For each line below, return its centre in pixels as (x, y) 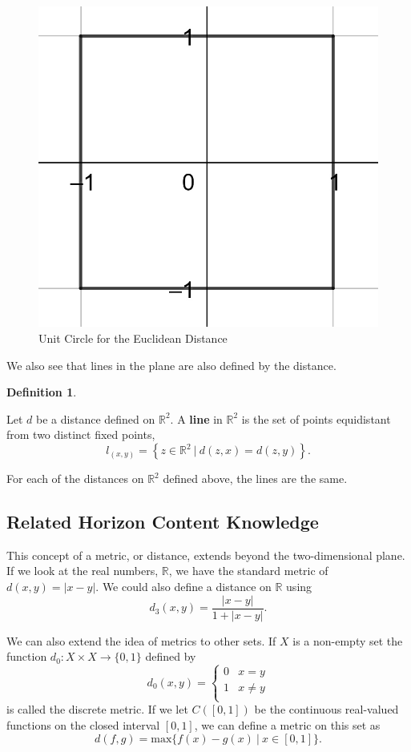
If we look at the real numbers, (83, 571)
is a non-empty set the (348, 640)
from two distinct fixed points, (81, 434)
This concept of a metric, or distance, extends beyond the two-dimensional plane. (206, 555)
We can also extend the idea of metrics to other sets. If (141, 640)
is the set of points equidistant (316, 418)
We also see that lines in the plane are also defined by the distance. (171, 365)
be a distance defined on (96, 418)
